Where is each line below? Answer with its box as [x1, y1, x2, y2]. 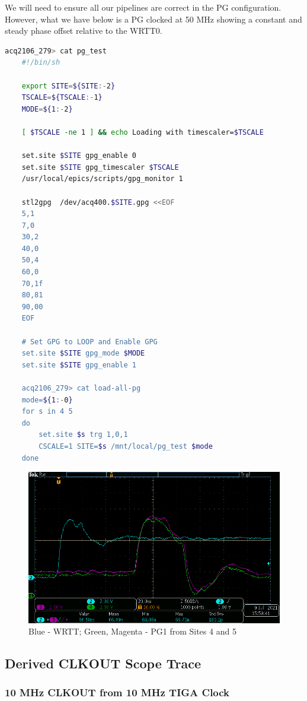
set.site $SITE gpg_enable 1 [21, 360, 136, 369]
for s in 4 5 [21, 407, 73, 416]
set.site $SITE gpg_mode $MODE [21, 349, 145, 358]
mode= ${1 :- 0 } [21, 395, 73, 404]
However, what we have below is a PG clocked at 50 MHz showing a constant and [5, 12, 302, 25]
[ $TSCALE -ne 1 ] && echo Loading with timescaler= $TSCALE [21, 128, 264, 137]
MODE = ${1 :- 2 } [21, 104, 73, 113]
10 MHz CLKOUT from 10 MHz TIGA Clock [5, 685, 230, 700]
